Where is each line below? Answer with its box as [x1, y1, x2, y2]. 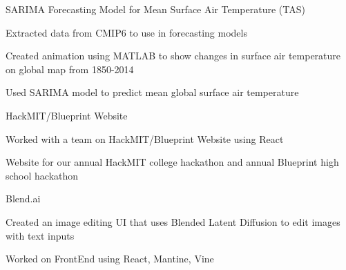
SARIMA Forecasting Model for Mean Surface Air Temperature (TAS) [6, 2, 305, 16]
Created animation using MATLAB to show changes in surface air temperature [6, 48, 341, 63]
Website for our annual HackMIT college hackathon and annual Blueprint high [6, 155, 339, 169]
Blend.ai [6, 191, 41, 206]
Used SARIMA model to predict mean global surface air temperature [6, 85, 299, 99]
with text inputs [6, 228, 75, 242]
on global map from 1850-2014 [6, 61, 134, 76]
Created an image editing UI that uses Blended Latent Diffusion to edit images [6, 214, 340, 229]
